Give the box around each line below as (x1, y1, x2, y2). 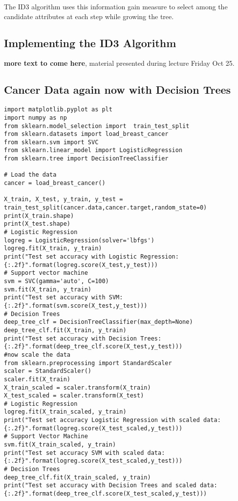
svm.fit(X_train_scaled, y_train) (4, 441, 116, 448)
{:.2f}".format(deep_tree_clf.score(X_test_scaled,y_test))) (4, 490, 207, 498)
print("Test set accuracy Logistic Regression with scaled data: (4, 417, 221, 424)
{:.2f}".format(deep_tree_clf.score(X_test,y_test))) (4, 343, 183, 350)
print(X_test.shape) (4, 220, 71, 228)
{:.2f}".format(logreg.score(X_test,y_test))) (4, 261, 158, 268)
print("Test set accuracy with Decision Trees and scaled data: (4, 482, 217, 489)
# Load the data (4, 171, 57, 179)
